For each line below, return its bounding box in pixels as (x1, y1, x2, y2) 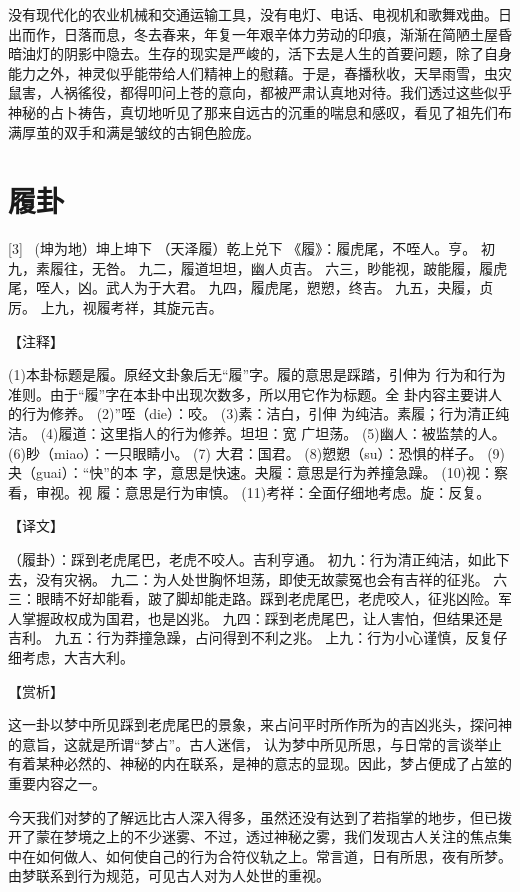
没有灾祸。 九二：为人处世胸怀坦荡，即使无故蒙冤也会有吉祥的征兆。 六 (35, 568, 508, 589)
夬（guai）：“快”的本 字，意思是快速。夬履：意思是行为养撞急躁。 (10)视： (8, 462, 495, 483)
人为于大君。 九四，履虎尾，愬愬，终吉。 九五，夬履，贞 (119, 277, 494, 298)
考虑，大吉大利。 (21, 646, 134, 667)
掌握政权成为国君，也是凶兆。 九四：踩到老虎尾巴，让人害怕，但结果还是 (21, 607, 503, 628)
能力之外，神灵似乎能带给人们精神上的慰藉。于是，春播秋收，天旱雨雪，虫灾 (8, 62, 512, 83)
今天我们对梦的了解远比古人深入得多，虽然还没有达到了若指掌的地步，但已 (8, 806, 498, 827)
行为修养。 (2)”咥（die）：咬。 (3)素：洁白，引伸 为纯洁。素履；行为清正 (21, 403, 496, 424)
